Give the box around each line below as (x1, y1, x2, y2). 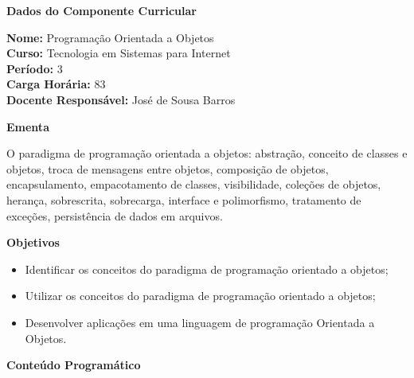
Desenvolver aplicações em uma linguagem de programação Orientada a (25, 314, 375, 330)
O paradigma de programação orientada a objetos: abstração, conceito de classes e (6, 145, 408, 162)
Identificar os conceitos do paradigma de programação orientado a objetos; (25, 260, 389, 277)
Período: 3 (6, 60, 63, 76)
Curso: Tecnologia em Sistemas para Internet (6, 45, 231, 61)
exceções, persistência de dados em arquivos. (6, 207, 223, 224)
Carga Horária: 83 (6, 76, 106, 92)
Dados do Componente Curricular (6, 2, 197, 18)
